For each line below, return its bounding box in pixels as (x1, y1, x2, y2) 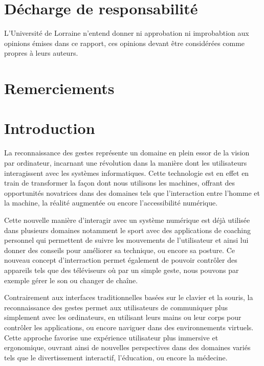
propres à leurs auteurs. (4, 48, 78, 58)
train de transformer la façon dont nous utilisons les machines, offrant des (4, 177, 235, 188)
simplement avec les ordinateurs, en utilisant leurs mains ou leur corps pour (4, 312, 241, 323)
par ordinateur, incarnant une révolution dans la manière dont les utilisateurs (4, 157, 247, 168)
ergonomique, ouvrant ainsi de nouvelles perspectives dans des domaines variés (4, 342, 251, 353)
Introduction (4, 118, 95, 139)
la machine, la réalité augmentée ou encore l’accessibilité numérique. (4, 197, 218, 208)
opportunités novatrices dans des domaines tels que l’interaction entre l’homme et (4, 187, 260, 198)
